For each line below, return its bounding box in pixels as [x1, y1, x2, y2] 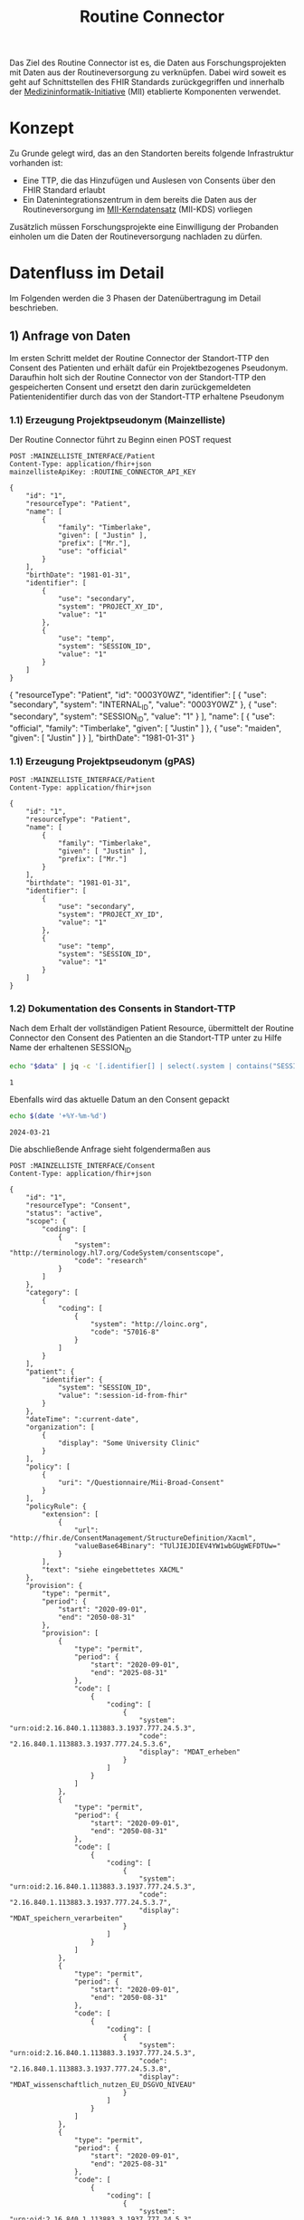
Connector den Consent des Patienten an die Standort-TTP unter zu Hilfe [9, 1032, 282, 1043]
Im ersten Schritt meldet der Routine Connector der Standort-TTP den [9, 352, 270, 363]
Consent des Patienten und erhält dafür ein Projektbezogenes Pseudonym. [9, 362, 289, 373]
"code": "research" [73, 1256, 147, 1265]
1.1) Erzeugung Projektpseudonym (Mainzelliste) [9, 414, 226, 426]
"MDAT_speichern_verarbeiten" [9, 1913, 124, 1923]
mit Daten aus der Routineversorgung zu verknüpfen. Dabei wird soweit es [9, 67, 287, 78]
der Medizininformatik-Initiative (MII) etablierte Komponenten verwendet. [9, 86, 281, 97]
